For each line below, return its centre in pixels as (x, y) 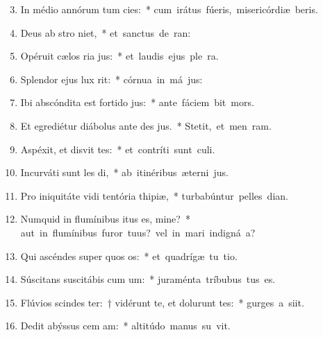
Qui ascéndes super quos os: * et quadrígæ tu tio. (129, 256)
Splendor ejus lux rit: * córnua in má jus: (111, 79)
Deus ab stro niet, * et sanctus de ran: (106, 32)
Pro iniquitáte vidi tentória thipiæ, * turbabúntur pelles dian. (154, 195)
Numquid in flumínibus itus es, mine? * (105, 219)
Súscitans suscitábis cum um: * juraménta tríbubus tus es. (148, 279)
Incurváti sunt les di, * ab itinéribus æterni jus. (124, 172)
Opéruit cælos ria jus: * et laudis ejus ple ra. (119, 56)
